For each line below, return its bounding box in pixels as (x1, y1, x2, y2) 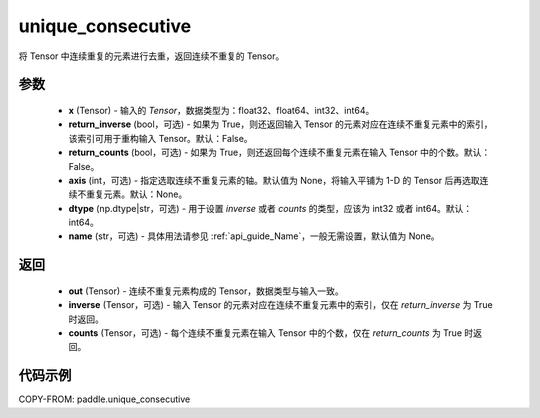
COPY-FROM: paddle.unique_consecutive (18, 393, 191, 405)
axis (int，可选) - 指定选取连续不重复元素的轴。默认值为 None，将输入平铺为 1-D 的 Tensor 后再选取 (68, 174, 480, 186)
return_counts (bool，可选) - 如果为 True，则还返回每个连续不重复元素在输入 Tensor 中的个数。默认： (68, 146, 491, 159)
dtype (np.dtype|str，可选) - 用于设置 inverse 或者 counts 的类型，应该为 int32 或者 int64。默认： (68, 202, 473, 214)
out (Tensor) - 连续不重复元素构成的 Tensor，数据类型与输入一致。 (68, 285, 344, 297)
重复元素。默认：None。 (85, 188, 188, 200)
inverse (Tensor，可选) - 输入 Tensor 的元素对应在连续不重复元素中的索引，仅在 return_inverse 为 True (68, 299, 494, 311)
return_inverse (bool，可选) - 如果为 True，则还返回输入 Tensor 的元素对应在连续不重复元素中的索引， (68, 118, 494, 130)
